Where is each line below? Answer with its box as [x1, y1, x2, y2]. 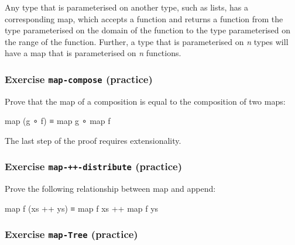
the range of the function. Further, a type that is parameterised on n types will [5, 35, 289, 47]
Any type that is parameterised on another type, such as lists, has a [5, 1, 248, 13]
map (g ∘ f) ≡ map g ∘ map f [5, 115, 111, 127]
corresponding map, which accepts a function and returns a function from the [5, 12, 283, 25]
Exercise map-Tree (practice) [5, 227, 138, 241]
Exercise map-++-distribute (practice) [5, 159, 183, 174]
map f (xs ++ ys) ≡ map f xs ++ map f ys [5, 202, 159, 214]
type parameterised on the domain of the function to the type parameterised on [5, 24, 290, 36]
